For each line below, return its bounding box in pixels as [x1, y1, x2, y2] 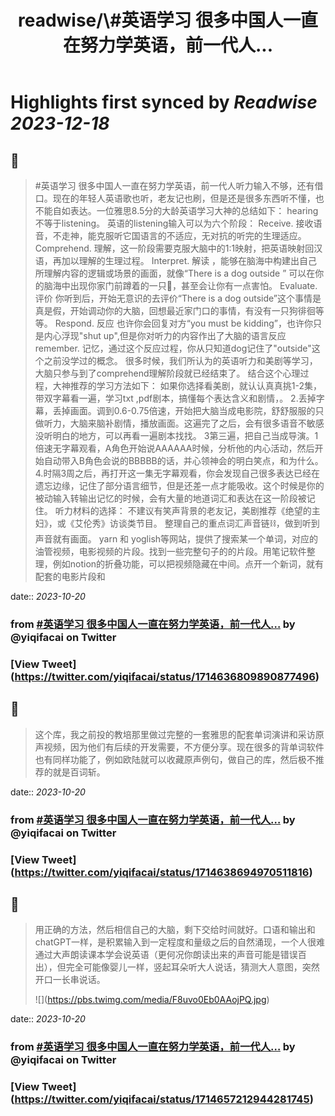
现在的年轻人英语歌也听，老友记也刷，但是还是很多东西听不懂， [52, 192, 316, 204]
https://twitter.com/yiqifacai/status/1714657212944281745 [14, 1092, 310, 1106]
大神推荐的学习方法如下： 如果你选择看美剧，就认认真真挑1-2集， [52, 380, 322, 391]
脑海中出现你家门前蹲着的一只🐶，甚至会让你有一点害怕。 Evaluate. [43, 280, 318, 291]
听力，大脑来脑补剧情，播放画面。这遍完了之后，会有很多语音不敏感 [43, 417, 325, 429]
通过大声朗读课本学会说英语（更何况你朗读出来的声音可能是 [34, 949, 281, 961]
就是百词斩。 [52, 766, 106, 778]
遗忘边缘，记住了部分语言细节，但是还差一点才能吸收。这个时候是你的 [34, 480, 325, 491]
